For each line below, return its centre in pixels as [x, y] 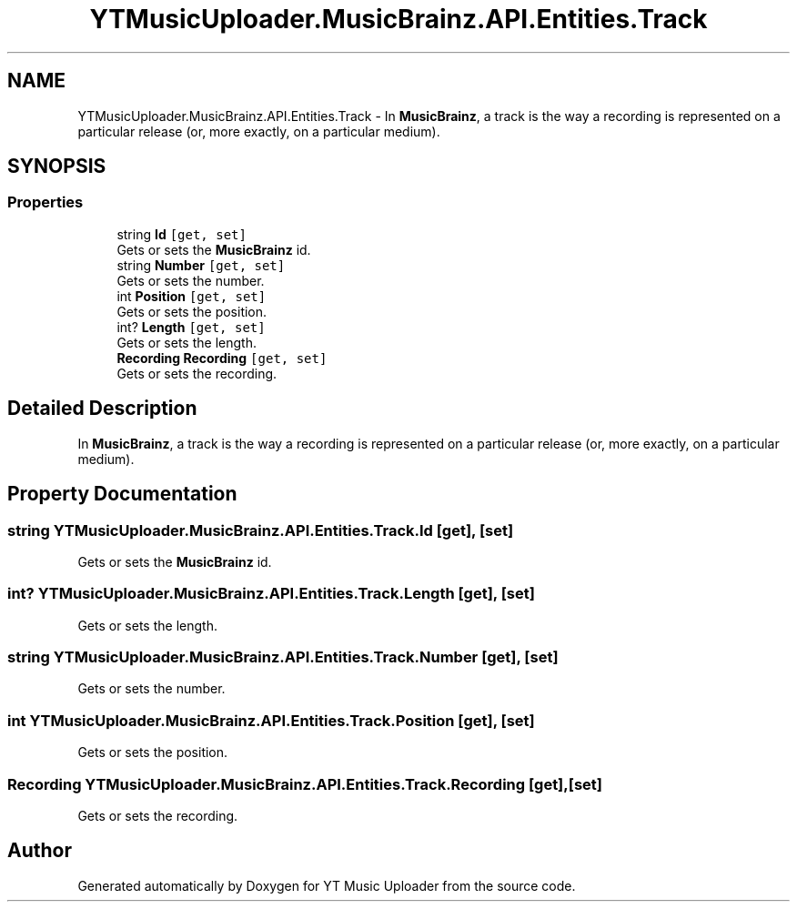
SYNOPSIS [57, 167]
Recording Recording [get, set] [222, 358]
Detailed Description [102, 409]
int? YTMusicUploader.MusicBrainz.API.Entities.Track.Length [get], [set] [271, 594]
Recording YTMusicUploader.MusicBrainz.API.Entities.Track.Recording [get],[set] [305, 784]
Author [40, 851]
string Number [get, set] [201, 265]
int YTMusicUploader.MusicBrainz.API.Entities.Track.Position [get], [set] [271, 720]
